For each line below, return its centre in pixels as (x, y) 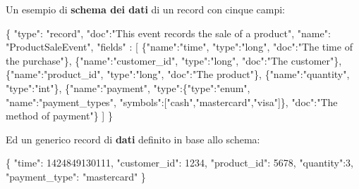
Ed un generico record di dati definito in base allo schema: (133, 139)
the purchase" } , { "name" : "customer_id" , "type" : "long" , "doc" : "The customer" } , (174, 60)
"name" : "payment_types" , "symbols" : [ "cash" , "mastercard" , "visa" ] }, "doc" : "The (172, 102)
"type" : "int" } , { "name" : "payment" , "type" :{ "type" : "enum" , (128, 87)
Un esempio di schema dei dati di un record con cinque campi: (146, 9)
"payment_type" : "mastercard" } (76, 176)
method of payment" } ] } (59, 116)
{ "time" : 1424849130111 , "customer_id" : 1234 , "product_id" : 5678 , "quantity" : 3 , (180, 163)
